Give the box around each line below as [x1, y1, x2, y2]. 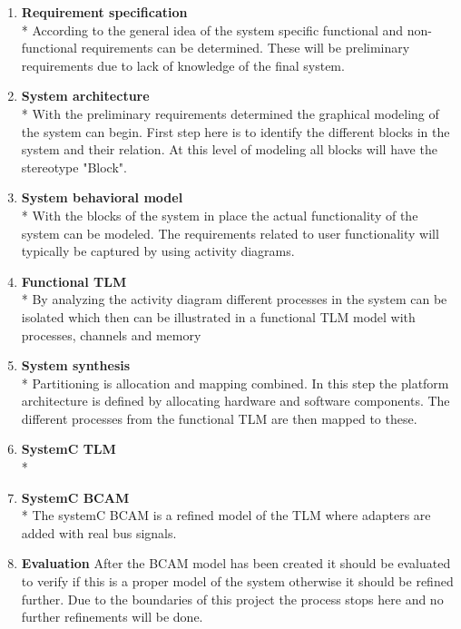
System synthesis [21, 356, 131, 375]
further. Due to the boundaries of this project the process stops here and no [21, 589, 444, 608]
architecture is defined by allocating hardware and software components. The [21, 391, 450, 410]
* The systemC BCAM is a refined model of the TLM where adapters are [21, 506, 431, 525]
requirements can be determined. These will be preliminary [81, 38, 410, 57]
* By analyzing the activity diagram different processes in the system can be [21, 290, 447, 309]
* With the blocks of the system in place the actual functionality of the [21, 205, 418, 224]
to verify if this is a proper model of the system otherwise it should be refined [21, 572, 454, 591]
